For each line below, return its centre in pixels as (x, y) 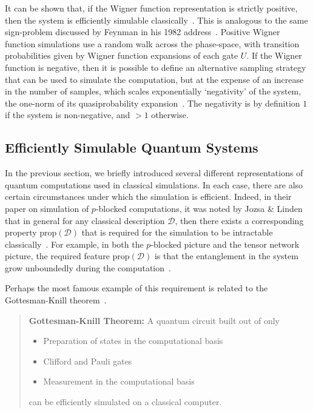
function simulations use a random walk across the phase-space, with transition (152, 43)
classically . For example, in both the (74, 244)
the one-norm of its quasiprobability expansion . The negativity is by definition (153, 103)
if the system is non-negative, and (68, 115)
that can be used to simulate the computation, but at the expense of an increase (154, 79)
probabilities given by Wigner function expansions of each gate (122, 55)
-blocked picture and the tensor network (225, 244)
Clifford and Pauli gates (88, 361)
